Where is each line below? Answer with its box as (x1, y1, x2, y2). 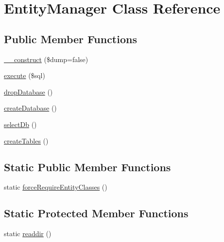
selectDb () (4, 119, 37, 129)
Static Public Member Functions (4, 159, 171, 174)
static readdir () (4, 228, 52, 239)
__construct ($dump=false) (4, 54, 88, 64)
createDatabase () (4, 103, 57, 113)
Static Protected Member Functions (4, 206, 189, 221)
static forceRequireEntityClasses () (4, 182, 107, 192)
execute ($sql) (4, 70, 45, 81)
